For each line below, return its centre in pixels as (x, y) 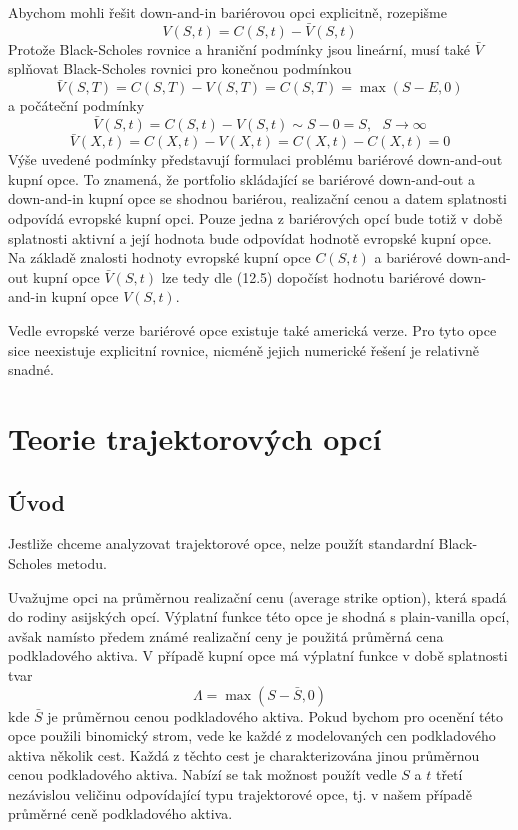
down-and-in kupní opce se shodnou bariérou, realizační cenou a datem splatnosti (258, 198)
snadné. (31, 369)
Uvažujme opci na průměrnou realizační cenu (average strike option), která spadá (257, 596)
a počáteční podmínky (76, 105)
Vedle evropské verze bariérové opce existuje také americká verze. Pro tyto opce (252, 330)
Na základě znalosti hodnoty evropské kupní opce (159, 257)
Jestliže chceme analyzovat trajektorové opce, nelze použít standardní (221, 543)
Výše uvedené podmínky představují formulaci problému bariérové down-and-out (255, 159)
